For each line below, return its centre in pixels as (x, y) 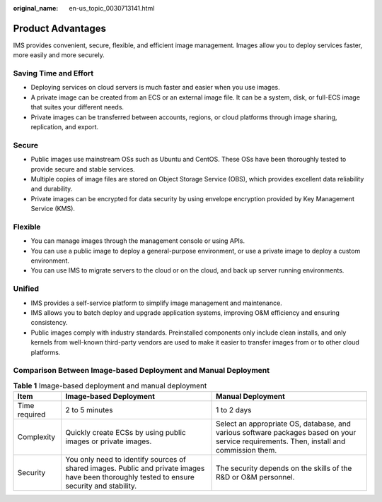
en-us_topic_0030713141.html (112, 8)
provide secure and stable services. (83, 169)
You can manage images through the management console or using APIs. (138, 241)
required (31, 414)
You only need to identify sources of (126, 460)
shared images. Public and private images (135, 468)
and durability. (52, 189)
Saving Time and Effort (53, 73)
